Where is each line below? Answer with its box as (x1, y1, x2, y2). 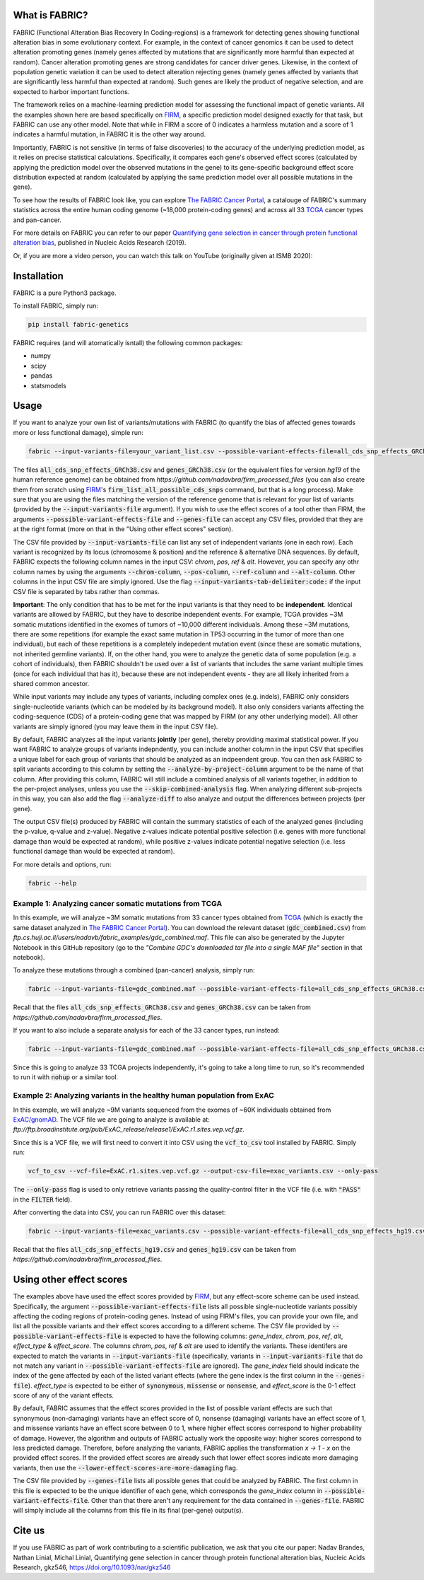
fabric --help (28, 879, 77, 887)
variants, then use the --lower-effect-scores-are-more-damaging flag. (13, 1463, 238, 1472)
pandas (30, 371, 53, 380)
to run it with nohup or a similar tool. (13, 1073, 119, 1081)
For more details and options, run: (13, 860, 112, 869)
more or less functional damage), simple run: (13, 428, 144, 436)
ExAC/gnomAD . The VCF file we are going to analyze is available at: (13, 1115, 210, 1124)
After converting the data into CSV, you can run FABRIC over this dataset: (13, 1208, 226, 1216)
